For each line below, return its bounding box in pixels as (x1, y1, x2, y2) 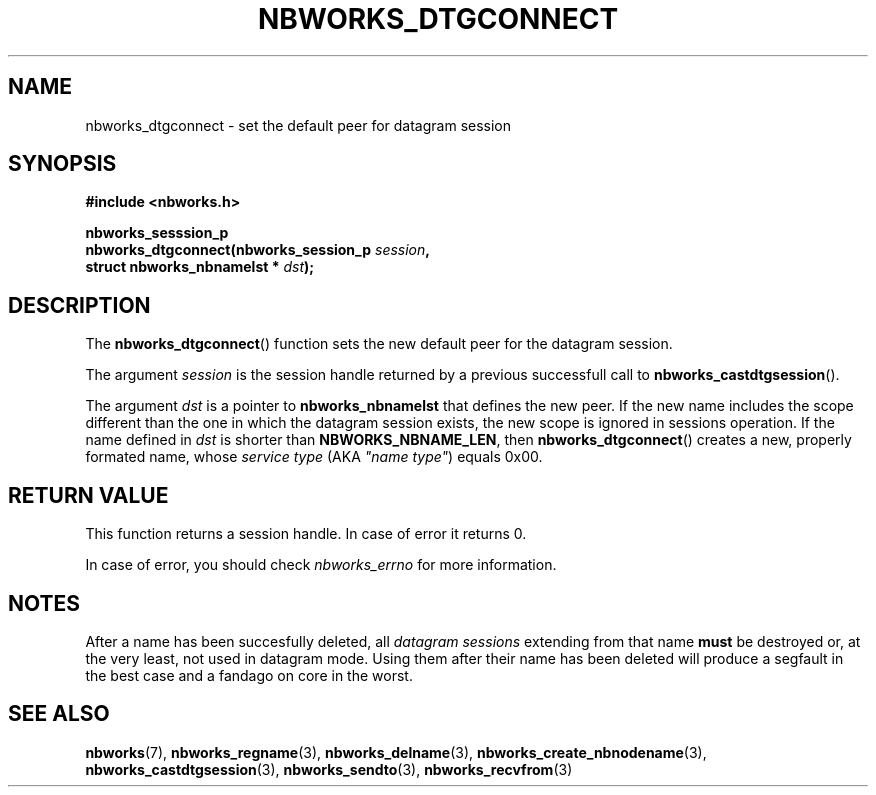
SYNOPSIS (8, 151, 117, 177)
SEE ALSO (8, 701, 110, 727)
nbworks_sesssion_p (85, 224, 229, 242)
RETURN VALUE (8, 482, 169, 508)
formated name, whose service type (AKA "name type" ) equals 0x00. (85, 448, 543, 466)
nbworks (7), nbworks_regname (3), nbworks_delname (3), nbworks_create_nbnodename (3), (85, 743, 707, 761)
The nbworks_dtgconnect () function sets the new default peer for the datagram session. (85, 335, 673, 353)
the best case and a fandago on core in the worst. (85, 666, 413, 684)
